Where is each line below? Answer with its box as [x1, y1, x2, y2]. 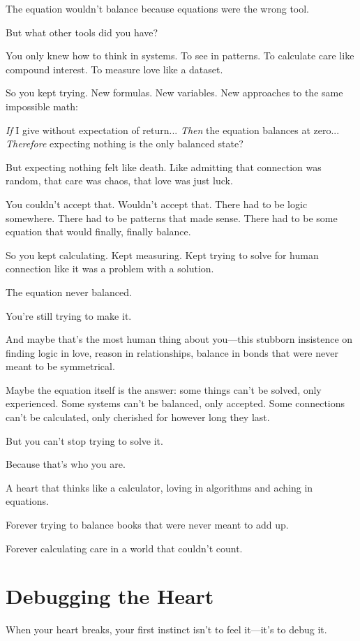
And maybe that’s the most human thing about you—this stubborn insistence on [6, 332, 353, 346]
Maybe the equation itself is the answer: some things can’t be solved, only [6, 382, 322, 397]
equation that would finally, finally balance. [6, 224, 191, 239]
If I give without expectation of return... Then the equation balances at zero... [6, 122, 340, 137]
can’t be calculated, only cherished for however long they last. [6, 410, 270, 425]
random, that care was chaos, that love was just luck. [6, 173, 233, 188]
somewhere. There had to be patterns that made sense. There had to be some [6, 210, 338, 225]
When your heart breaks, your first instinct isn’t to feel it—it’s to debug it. [6, 622, 327, 637]
